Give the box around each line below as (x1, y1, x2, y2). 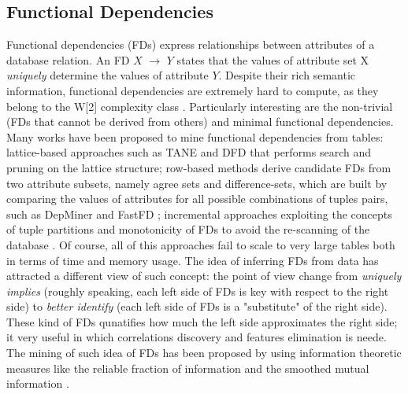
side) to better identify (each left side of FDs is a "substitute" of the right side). (6, 298, 388, 315)
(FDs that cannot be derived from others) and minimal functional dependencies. (6, 113, 394, 130)
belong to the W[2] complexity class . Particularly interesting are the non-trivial (6, 98, 393, 114)
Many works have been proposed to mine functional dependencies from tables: (6, 128, 384, 145)
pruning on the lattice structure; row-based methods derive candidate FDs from (6, 159, 391, 175)
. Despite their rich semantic (218, 67, 356, 83)
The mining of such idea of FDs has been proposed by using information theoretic (6, 344, 402, 361)
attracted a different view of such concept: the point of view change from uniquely (6, 267, 402, 284)
